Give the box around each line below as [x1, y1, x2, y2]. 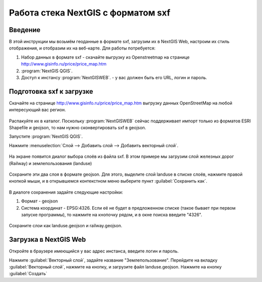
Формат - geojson [21, 198, 58, 204]
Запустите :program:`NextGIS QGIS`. [9, 133, 83, 139]
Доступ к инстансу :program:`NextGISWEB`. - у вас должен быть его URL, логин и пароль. [21, 75, 207, 81]
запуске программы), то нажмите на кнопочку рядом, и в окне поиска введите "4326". [21, 212, 202, 217]
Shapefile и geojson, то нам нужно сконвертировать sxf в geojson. [9, 125, 147, 131]
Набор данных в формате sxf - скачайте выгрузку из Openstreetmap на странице [21, 54, 190, 60]
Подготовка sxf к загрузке [9, 87, 93, 96]
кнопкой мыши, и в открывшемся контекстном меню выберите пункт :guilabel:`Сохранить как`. [9, 178, 207, 184]
